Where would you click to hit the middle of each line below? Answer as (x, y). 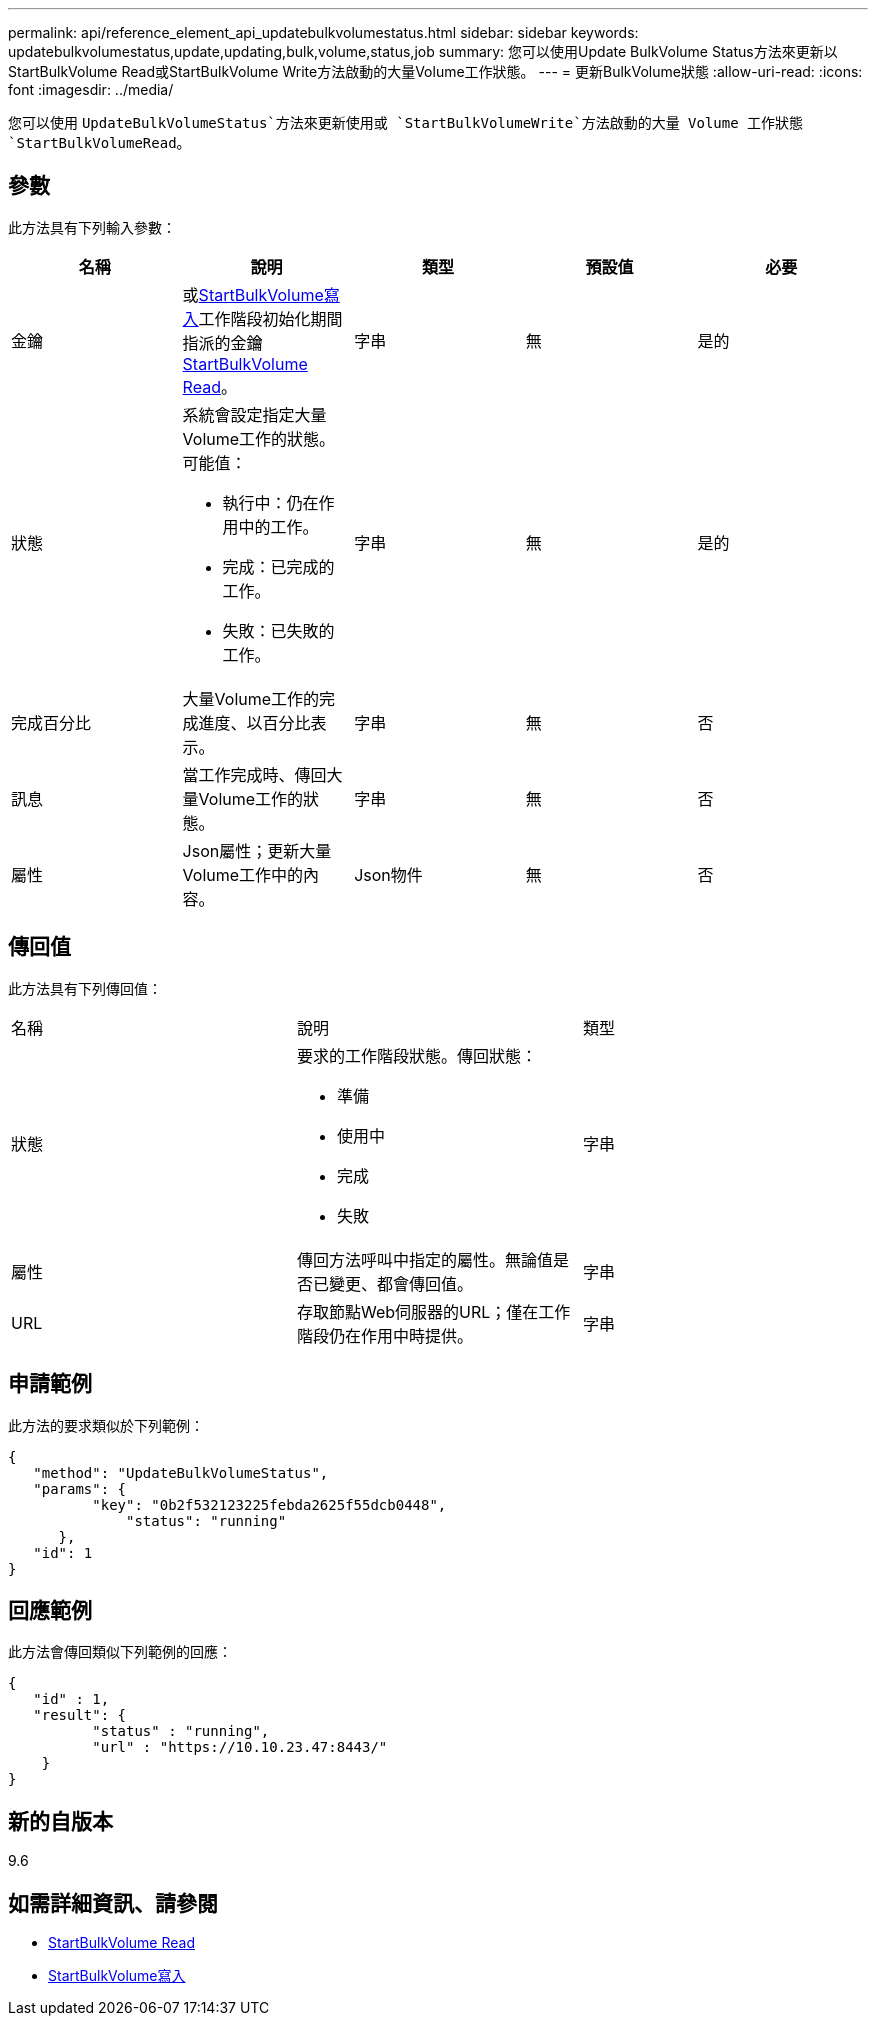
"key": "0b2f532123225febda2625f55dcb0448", (269, 1504)
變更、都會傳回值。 (400, 1283)
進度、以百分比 (254, 722)
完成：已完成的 (278, 566)
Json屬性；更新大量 (257, 850)
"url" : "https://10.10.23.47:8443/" (240, 1747)
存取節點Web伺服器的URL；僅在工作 (433, 1311)
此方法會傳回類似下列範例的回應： (120, 1652)
